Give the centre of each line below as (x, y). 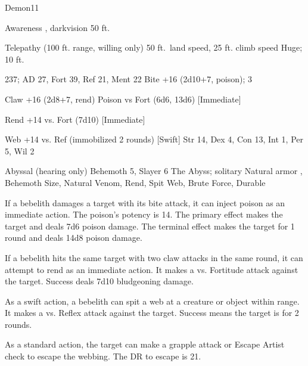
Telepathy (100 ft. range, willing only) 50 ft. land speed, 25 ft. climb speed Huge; (154, 47)
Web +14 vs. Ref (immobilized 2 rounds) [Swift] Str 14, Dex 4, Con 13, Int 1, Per (154, 139)
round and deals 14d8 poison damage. (74, 238)
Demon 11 (22, 7)
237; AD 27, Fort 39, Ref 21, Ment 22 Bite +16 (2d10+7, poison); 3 (129, 79)
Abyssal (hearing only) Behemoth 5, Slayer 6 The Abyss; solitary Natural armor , (154, 171)
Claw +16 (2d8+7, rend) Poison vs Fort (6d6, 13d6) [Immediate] (123, 99)
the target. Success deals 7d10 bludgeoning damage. (99, 281)
